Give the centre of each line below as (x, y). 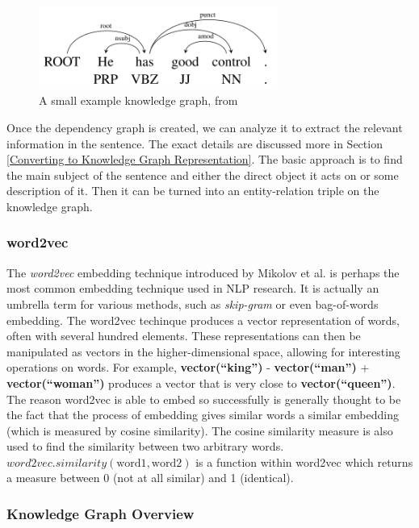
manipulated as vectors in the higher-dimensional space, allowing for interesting (203, 351)
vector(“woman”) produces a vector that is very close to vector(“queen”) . (201, 382)
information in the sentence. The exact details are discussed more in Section (195, 143)
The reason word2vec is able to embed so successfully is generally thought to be (204, 399)
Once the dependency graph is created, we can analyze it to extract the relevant (205, 127)
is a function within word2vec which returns (304, 461)
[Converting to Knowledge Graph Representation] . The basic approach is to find (205, 159)
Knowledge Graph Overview (101, 513)
